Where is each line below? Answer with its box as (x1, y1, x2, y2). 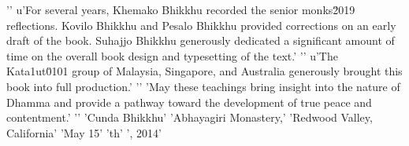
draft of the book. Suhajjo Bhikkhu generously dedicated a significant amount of (6, 32, 395, 49)
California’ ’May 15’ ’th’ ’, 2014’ (6, 124, 162, 141)
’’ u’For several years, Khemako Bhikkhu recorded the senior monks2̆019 (6, 2, 355, 17)
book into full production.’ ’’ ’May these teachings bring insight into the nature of (6, 78, 400, 94)
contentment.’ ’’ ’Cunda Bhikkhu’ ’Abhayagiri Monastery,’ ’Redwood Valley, (6, 109, 373, 126)
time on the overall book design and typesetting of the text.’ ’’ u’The (6, 47, 338, 64)
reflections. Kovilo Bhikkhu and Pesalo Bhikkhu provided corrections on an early (6, 16, 396, 33)
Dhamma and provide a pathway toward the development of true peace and (6, 93, 372, 110)
